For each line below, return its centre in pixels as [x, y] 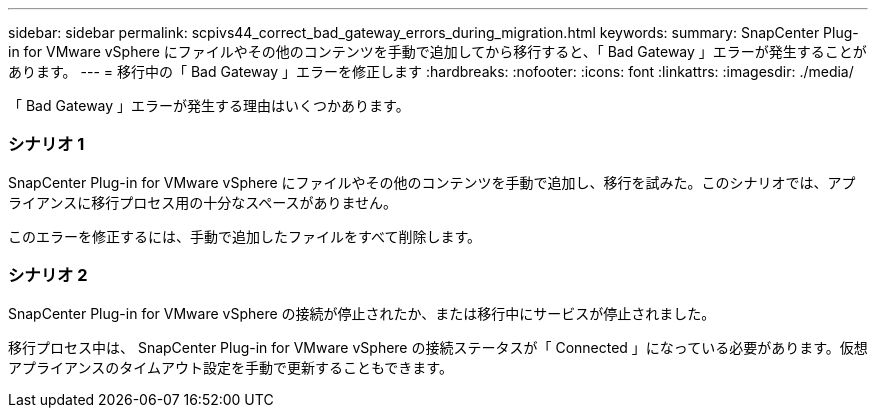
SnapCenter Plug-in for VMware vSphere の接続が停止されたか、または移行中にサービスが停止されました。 [362, 313]
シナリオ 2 [48, 275]
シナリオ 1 [46, 144]
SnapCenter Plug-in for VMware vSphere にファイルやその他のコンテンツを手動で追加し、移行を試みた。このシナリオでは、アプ [432, 182]
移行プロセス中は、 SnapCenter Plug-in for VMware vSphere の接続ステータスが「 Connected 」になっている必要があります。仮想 [438, 347]
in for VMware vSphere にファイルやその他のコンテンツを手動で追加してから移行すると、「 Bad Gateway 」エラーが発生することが [437, 51]
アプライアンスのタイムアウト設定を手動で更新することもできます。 [230, 367]
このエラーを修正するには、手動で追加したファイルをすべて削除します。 [245, 236]
